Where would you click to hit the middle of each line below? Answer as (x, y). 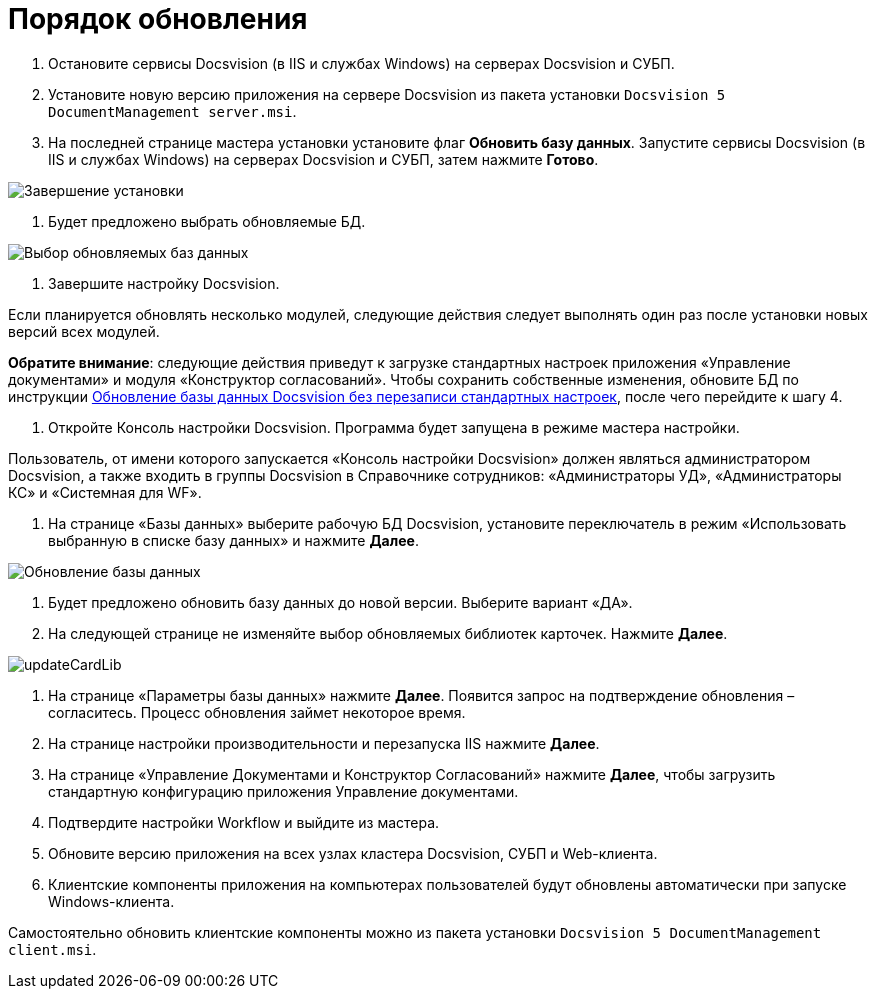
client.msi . (52, 949)
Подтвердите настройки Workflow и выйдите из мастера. (244, 822)
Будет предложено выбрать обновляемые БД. (207, 221)
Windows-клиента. (111, 901)
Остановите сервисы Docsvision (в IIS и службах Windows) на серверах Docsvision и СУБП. (361, 63)
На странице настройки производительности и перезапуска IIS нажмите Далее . (324, 743)
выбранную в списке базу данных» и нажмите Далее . (233, 540)
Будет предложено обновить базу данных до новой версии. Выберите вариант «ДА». (340, 602)
